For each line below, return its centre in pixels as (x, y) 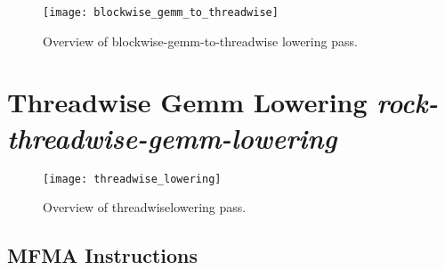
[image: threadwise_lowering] (132, 179)
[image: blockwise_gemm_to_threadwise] (161, 12)
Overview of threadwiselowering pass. (145, 207)
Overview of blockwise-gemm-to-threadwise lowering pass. (200, 41)
